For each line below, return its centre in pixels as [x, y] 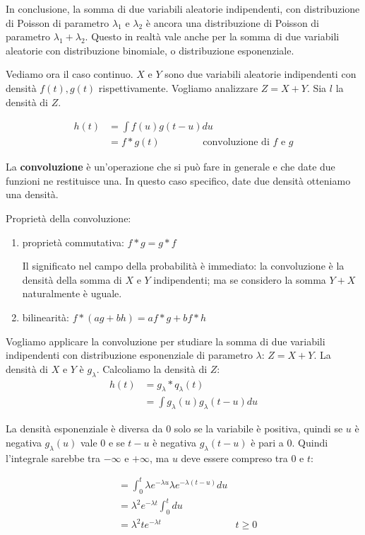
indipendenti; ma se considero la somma [240, 279]
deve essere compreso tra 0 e [243, 458]
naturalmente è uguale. [72, 293]
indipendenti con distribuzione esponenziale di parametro [129, 355]
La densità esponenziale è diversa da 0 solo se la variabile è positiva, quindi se [174, 428]
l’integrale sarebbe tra [53, 458]
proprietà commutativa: [73, 242]
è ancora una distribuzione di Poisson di [233, 22]
